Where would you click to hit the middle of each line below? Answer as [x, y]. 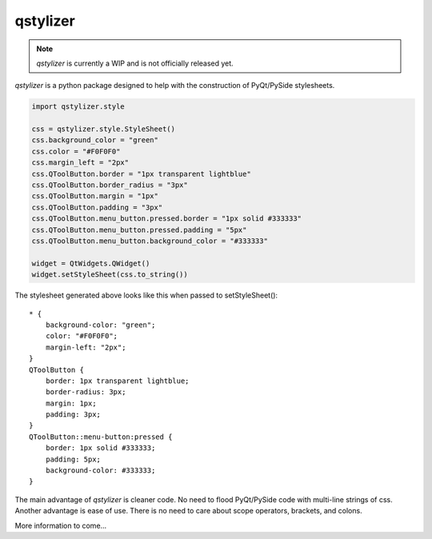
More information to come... [61, 525]
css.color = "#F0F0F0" [76, 151]
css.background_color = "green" [95, 140]
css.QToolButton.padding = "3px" [97, 207]
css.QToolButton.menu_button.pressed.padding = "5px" [139, 230]
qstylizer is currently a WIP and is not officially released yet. [135, 63]
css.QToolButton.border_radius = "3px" [110, 185]
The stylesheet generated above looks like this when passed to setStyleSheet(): [146, 295]
